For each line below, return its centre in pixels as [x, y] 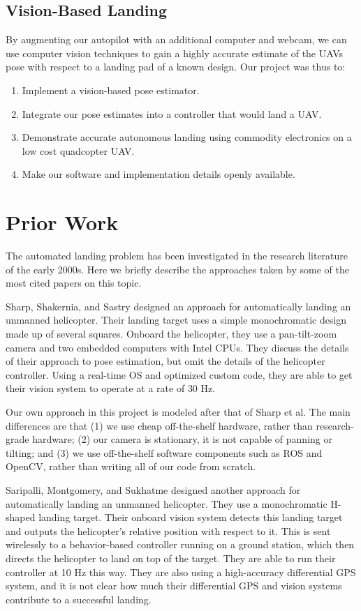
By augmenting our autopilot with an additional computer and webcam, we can [176, 39]
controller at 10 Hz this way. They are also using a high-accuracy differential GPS [181, 572]
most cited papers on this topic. [74, 283]
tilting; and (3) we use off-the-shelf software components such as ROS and [164, 452]
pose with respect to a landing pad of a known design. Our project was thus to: [176, 67]
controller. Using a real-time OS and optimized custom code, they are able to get [179, 374]
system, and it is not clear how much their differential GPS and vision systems [174, 586]
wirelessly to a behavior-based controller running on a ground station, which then [180, 544]
